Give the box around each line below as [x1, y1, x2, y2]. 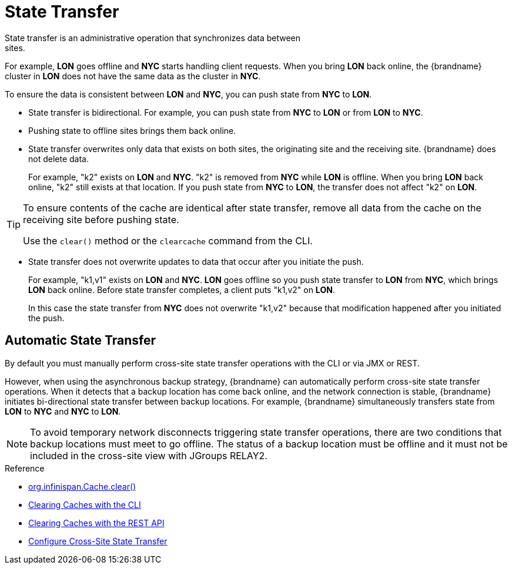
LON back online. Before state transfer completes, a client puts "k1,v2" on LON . [28, 284, 335, 295]
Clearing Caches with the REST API [28, 517, 165, 528]
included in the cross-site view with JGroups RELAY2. [30, 449, 267, 462]
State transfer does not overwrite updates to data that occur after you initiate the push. [28, 256, 364, 267]
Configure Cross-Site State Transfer [28, 536, 168, 546]
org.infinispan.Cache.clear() [28, 481, 136, 491]
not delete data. [28, 153, 89, 164]
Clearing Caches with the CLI [28, 499, 141, 510]
